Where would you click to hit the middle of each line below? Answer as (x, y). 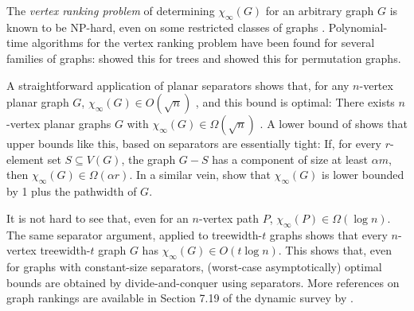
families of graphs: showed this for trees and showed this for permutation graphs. (204, 58)
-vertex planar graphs (59, 124)
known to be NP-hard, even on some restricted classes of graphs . (166, 27)
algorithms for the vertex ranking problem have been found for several (203, 43)
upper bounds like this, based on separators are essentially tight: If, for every (194, 144)
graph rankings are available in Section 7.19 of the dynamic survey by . (180, 298)
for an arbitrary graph (320, 10)
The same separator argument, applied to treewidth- (135, 234)
